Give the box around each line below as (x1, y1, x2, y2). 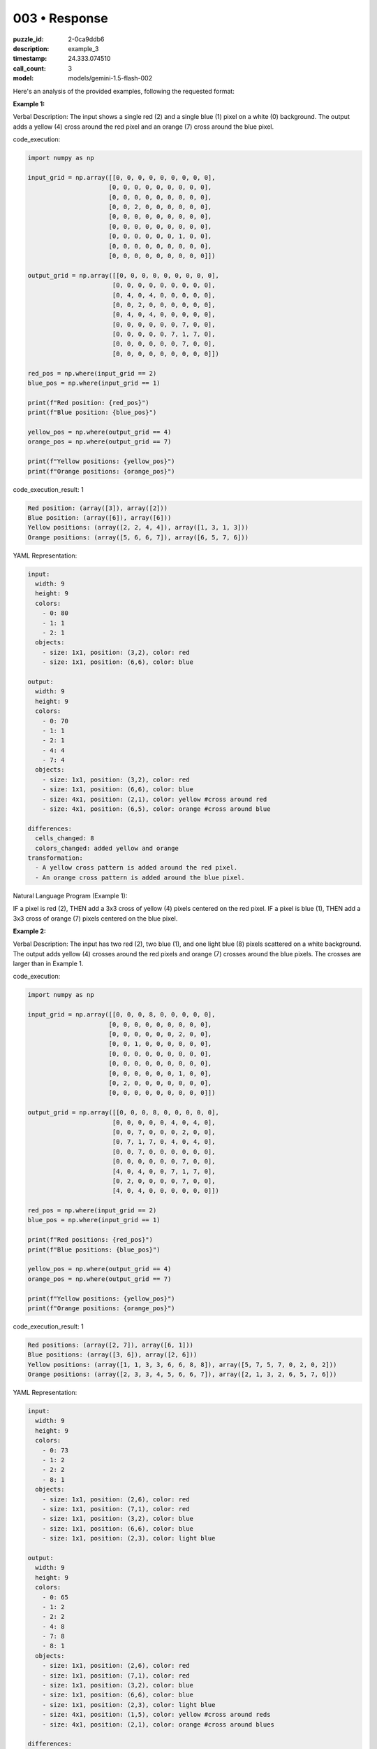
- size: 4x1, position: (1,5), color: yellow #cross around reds (42, 1711, 271, 1719)
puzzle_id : (13, 35, 44, 43)
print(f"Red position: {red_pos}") (27, 399, 149, 406)
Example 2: (13, 927, 47, 935)
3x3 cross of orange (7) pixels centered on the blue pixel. (13, 914, 178, 923)
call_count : (13, 64, 47, 73)
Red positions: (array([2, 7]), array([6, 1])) (27, 1340, 193, 1349)
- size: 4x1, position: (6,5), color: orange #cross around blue (42, 805, 271, 813)
